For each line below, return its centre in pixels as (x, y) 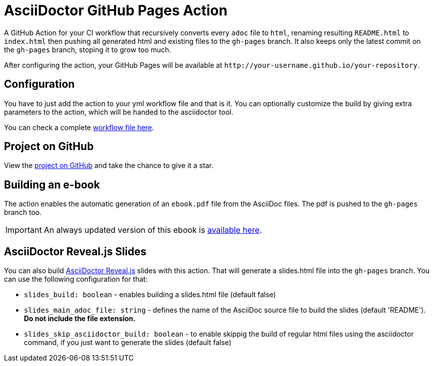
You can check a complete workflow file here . (79, 127)
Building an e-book (52, 184)
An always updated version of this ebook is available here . (153, 230)
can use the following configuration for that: (76, 279)
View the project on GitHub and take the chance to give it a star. (109, 166)
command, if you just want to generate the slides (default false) (128, 343)
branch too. (23, 212)
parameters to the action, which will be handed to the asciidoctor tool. (119, 112)
